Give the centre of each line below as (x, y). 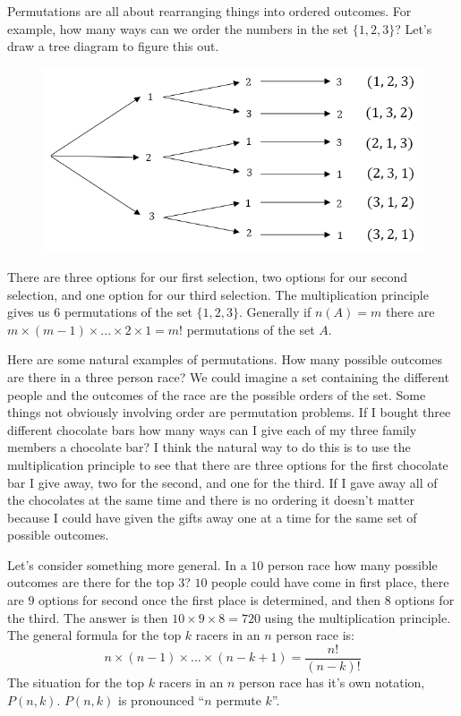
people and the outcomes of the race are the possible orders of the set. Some (217, 394)
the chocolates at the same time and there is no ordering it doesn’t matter (211, 500)
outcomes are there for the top (91, 582)
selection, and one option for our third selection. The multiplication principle (218, 294)
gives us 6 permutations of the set (100, 312)
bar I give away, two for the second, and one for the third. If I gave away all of (222, 482)
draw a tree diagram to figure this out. (113, 46)
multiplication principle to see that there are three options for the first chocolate (228, 464)
